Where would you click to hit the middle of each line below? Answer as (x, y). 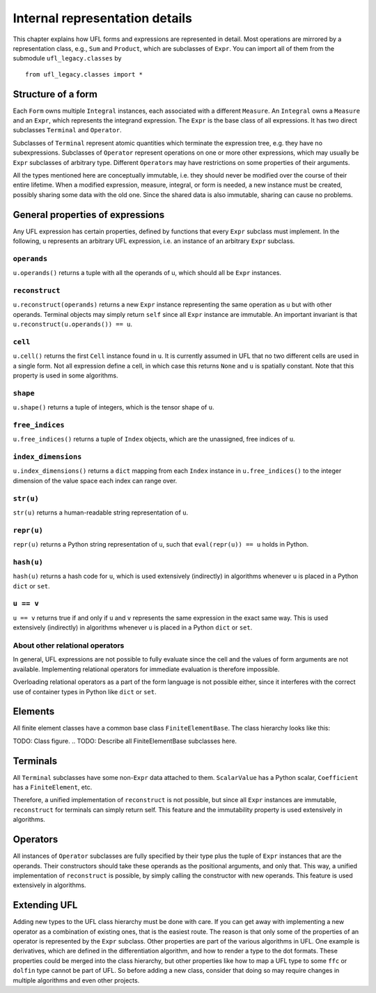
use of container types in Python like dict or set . (85, 691)
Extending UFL (45, 905)
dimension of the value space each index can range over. (95, 480)
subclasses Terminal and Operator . (67, 130)
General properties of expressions (89, 215)
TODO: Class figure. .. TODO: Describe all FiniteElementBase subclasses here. (125, 741)
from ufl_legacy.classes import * (84, 74)
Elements (34, 711)
